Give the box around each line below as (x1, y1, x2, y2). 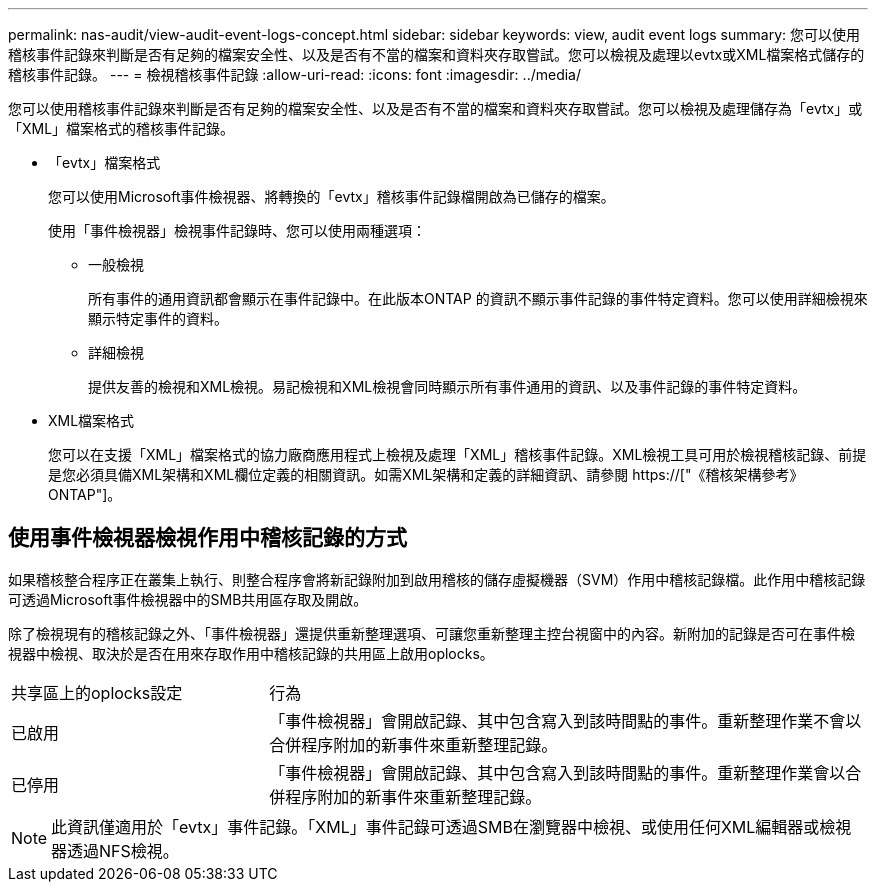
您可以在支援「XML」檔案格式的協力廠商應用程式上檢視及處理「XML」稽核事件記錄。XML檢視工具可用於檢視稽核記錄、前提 (48, 446, 867, 463)
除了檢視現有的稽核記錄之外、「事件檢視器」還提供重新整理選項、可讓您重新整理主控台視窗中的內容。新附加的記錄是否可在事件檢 (8, 624, 855, 642)
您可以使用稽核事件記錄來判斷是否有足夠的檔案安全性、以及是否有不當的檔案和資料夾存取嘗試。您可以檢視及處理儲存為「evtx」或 (8, 100, 863, 117)
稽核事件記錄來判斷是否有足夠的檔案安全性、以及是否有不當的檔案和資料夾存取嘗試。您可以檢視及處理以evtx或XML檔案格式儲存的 (8, 46, 865, 63)
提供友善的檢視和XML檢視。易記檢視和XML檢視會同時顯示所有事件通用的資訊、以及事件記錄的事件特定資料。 (88, 378, 807, 395)
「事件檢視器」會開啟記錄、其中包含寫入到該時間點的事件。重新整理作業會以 (269, 762, 846, 783)
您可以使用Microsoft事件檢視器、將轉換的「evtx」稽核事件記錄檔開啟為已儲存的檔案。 (48, 188, 615, 205)
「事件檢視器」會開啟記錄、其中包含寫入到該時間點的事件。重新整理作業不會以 (269, 710, 862, 731)
